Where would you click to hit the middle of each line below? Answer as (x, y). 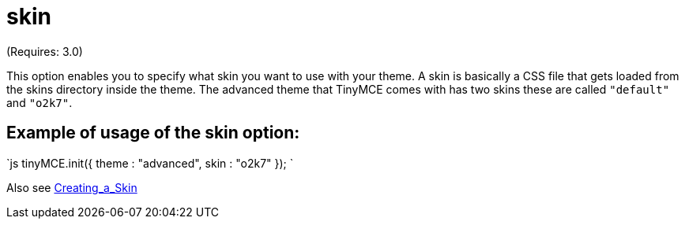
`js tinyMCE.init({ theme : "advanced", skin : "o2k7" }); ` (150, 163)
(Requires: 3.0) (45, 51)
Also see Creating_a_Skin (72, 187)
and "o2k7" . (40, 102)
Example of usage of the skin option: (153, 133)
